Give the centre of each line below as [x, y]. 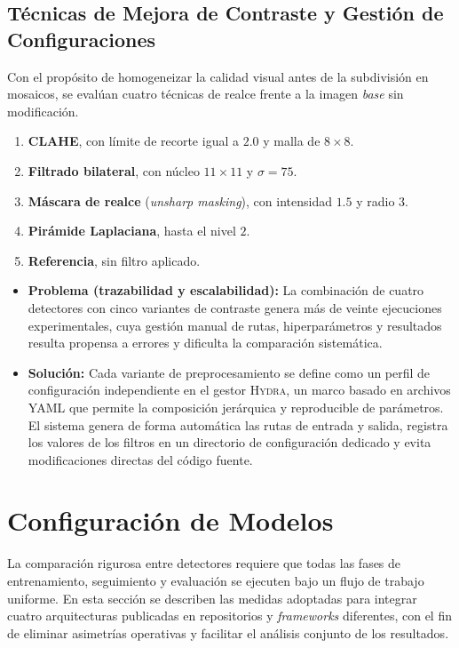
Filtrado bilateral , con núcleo [114, 170]
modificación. [43, 111]
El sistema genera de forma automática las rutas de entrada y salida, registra [238, 424]
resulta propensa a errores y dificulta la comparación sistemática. [205, 343]
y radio [376, 200]
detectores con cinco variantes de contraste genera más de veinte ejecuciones [235, 307]
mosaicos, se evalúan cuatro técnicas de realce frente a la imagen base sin [206, 94]
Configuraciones [82, 39]
